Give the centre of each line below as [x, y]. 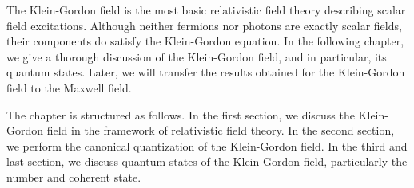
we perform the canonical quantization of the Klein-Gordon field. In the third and [207, 145]
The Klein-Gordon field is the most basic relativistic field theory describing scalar [206, 10]
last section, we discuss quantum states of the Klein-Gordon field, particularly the [207, 161]
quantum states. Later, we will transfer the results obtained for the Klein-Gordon [206, 72]
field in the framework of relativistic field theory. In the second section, [221, 130]
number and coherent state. [74, 176]
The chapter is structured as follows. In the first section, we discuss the [181, 114]
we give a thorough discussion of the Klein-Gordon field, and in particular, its [197, 56]
